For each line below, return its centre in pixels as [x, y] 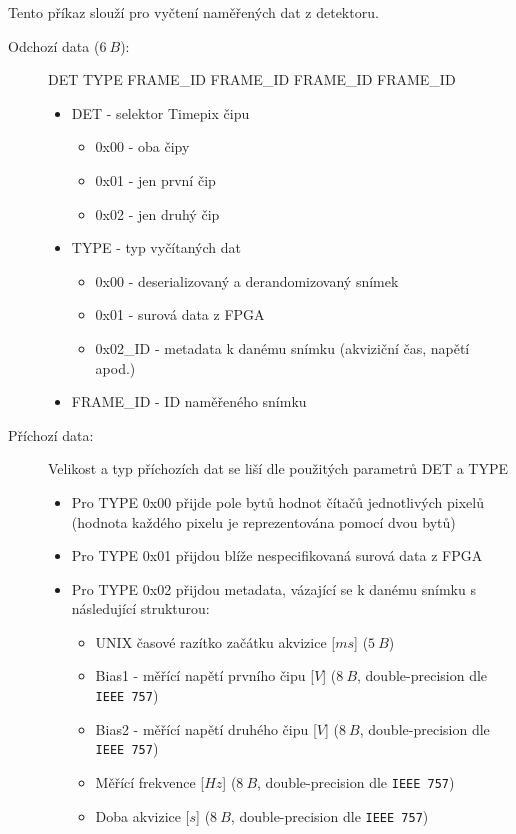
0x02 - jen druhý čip [157, 213]
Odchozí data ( [54, 45]
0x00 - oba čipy [142, 146]
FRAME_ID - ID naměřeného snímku [189, 401]
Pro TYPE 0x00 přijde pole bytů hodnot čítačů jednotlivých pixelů [277, 501]
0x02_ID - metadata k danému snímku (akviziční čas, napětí [282, 347]
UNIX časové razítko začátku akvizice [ [215, 641]
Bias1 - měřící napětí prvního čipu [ [205, 675]
